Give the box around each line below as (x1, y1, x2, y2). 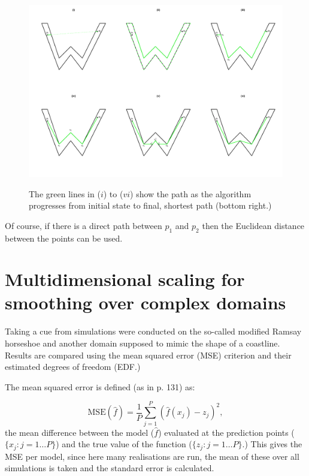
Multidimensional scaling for (5, 267, 245, 291)
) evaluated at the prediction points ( (158, 426, 295, 438)
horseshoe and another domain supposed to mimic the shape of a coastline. (5, 337, 280, 350)
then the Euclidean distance (202, 219, 305, 231)
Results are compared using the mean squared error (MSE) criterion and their (5, 348, 292, 361)
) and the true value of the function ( (56, 438, 192, 450)
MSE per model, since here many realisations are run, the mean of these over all (5, 450, 299, 462)
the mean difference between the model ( (5, 426, 154, 438)
